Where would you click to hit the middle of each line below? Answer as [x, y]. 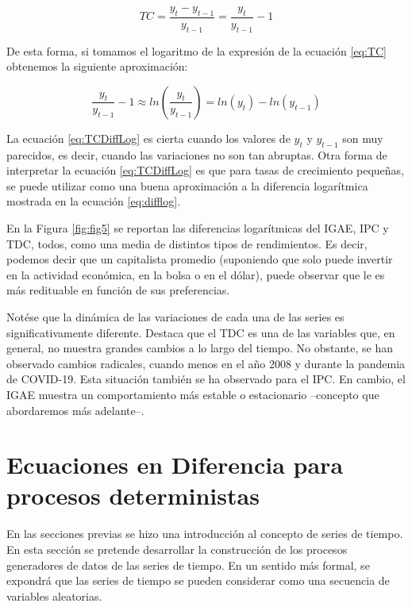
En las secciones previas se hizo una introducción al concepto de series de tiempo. [205, 534]
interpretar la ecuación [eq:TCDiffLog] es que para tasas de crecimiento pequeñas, [205, 170]
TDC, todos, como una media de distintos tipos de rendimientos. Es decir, [187, 243]
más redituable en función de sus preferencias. [118, 290]
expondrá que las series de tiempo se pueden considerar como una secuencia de [198, 580]
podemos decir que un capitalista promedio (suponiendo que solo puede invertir [200, 259]
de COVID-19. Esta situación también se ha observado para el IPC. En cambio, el [206, 379]
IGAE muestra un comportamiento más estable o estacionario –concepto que [193, 394]
